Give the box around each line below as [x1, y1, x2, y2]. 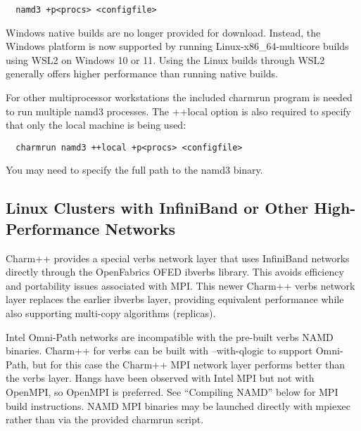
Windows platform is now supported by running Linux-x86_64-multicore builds [6, 39, 349, 53]
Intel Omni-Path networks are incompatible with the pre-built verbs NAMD [6, 329, 334, 344]
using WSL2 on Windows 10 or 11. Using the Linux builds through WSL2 [6, 52, 325, 67]
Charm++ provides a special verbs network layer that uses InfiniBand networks [6, 250, 350, 265]
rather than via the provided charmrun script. [6, 412, 204, 427]
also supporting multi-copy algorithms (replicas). [6, 306, 216, 321]
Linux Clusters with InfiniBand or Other [6, 197, 309, 219]
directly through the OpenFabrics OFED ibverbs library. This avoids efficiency [6, 264, 344, 279]
